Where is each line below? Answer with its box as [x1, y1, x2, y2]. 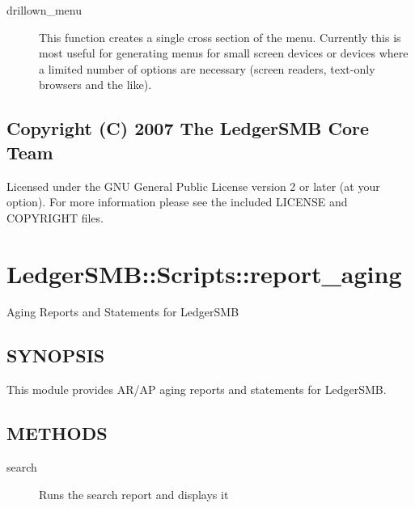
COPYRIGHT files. [6, 209, 104, 226]
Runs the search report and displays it [39, 485, 229, 502]
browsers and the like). [39, 76, 152, 93]
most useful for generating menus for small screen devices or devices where [39, 44, 409, 61]
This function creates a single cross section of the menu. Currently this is [39, 28, 401, 45]
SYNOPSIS [6, 343, 105, 368]
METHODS [6, 421, 108, 446]
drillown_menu [6, 2, 83, 18]
